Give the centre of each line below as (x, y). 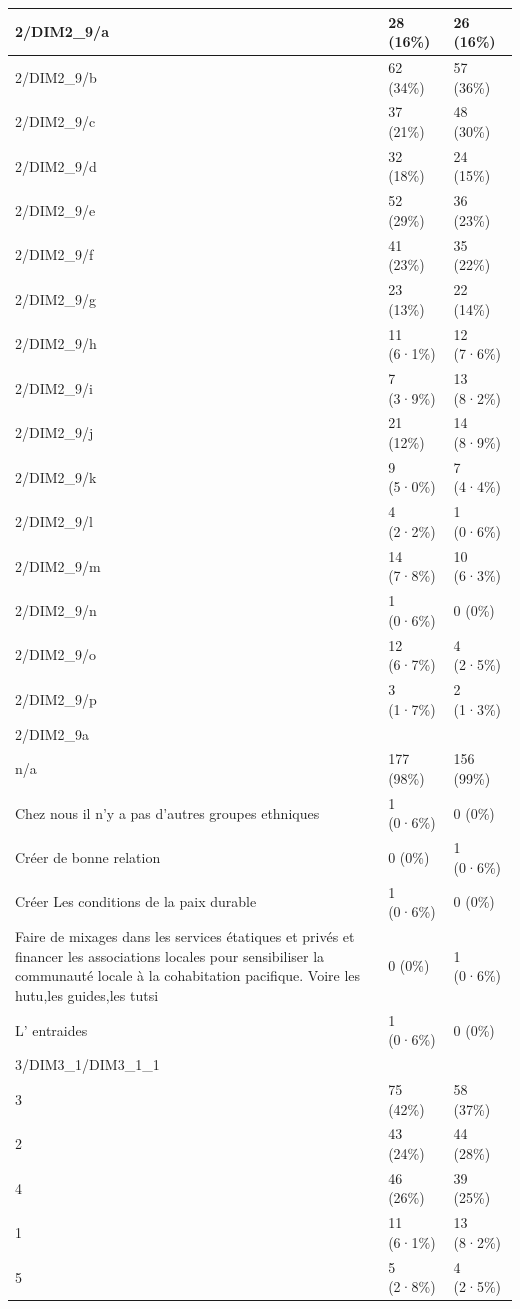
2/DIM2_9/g (56, 298)
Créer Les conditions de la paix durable (136, 901)
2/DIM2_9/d (56, 165)
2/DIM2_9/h (56, 343)
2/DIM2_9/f (54, 254)
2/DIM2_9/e (55, 210)
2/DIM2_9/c (55, 121)
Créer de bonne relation (88, 857)
